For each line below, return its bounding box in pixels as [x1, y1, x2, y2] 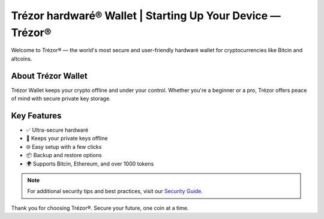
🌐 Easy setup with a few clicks [26, 143, 102, 150]
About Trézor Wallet [11, 71, 88, 81]
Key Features [11, 110, 62, 121]
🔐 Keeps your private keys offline [26, 135, 108, 142]
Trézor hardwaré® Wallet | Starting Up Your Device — [11, 9, 281, 22]
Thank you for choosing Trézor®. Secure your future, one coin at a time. [11, 204, 189, 211]
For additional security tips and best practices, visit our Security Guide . [27, 188, 203, 195]
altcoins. [11, 55, 32, 62]
